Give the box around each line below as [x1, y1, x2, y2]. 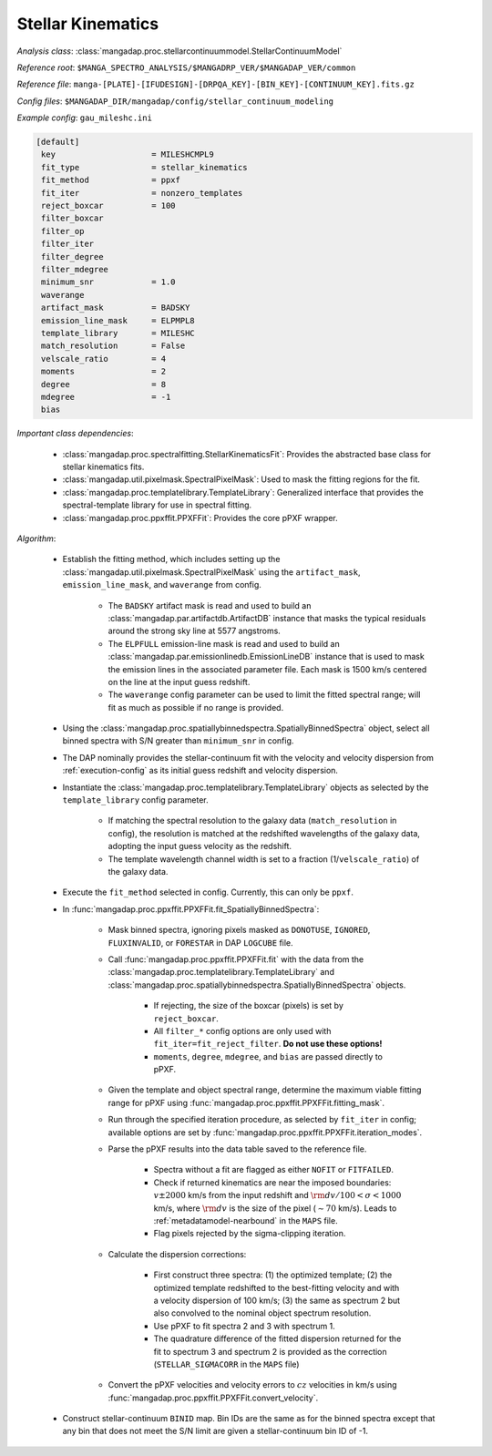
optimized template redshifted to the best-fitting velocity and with [153, 1282, 400, 1293]
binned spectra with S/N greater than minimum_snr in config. [62, 735, 294, 746]
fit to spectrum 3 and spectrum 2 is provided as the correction [153, 1346, 387, 1357]
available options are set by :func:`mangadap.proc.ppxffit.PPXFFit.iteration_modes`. [108, 1126, 423, 1138]
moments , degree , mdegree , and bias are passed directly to [153, 1051, 383, 1061]
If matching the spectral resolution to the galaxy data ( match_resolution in [108, 815, 397, 826]
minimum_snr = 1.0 [41, 277, 177, 287]
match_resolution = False [41, 341, 186, 351]
